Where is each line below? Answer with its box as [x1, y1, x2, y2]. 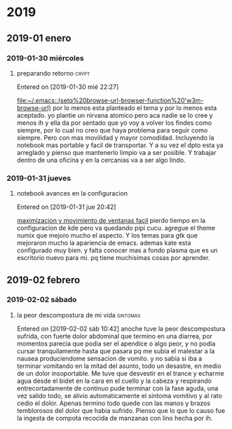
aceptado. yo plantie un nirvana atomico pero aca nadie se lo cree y [16, 111, 213, 119]
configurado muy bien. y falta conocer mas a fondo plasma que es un [16, 246, 218, 254]
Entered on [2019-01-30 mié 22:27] [16, 82, 119, 91]
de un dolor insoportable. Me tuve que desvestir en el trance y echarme [16, 369, 225, 377]
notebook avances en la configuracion [16, 189, 128, 198]
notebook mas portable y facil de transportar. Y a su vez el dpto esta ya [16, 141, 224, 149]
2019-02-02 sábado [6, 295, 77, 305]
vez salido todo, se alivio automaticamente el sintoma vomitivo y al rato [16, 391, 222, 400]
